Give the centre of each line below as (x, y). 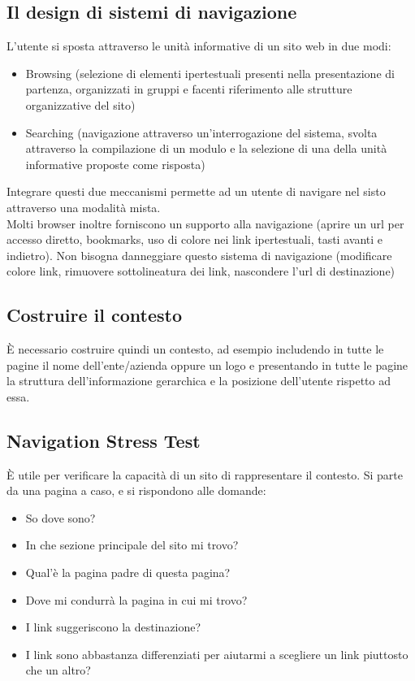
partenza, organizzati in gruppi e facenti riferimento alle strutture (189, 89)
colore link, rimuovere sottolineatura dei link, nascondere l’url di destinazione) (201, 271)
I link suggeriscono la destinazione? (113, 627)
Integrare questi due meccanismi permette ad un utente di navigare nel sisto (196, 191)
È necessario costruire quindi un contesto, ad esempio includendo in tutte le (195, 349)
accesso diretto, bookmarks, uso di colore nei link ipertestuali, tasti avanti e (195, 239)
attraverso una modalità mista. (84, 207)
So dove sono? (61, 517)
